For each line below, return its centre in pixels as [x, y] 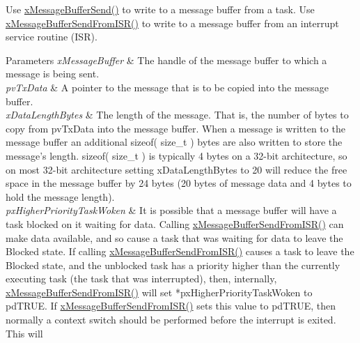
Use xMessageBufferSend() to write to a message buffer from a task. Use [160, 9]
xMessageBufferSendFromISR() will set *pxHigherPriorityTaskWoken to [159, 292]
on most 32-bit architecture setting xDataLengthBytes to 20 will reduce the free [177, 169]
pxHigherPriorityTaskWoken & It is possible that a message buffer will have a [171, 210]
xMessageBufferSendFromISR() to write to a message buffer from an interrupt [172, 23]
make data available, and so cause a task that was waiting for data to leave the [174, 237]
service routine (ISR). [52, 37]
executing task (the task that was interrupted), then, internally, [141, 279]
